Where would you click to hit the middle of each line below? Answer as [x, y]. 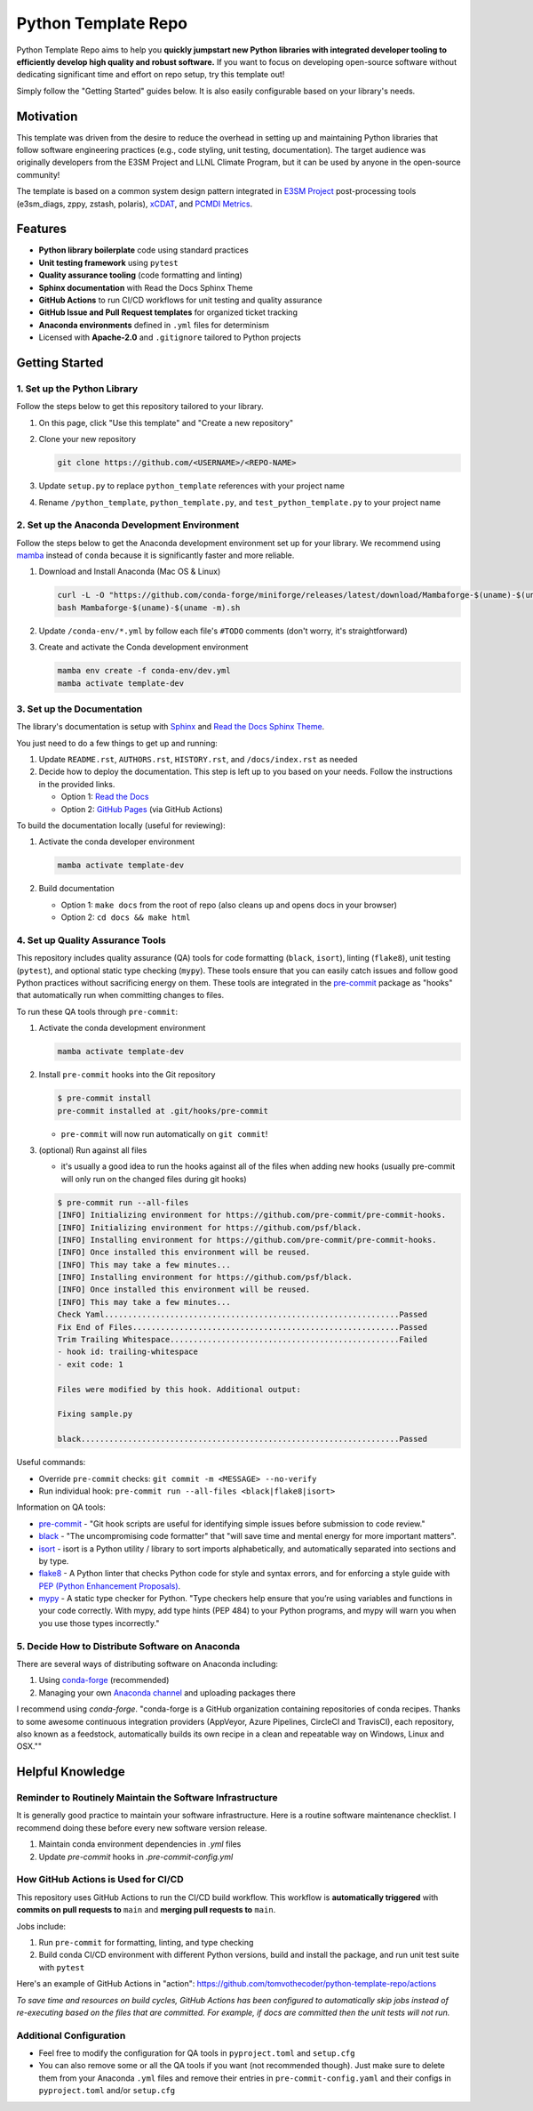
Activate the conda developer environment [117, 842]
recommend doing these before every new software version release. [142, 1827]
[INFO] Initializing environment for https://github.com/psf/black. [210, 1227]
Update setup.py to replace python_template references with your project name [192, 486]
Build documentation [76, 889]
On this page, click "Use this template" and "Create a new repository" [166, 423]
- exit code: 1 [90, 1364]
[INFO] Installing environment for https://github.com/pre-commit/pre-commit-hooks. [247, 1240]
